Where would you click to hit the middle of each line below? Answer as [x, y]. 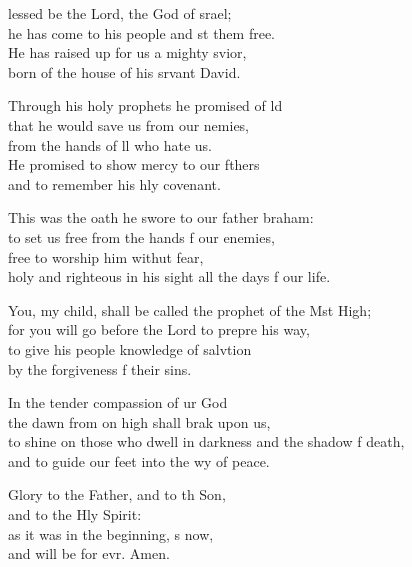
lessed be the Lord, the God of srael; [120, 13]
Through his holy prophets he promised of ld [145, 105]
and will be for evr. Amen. [89, 553]
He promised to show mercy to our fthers [134, 164]
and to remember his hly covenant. [114, 183]
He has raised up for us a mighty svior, [127, 52]
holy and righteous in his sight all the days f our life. [169, 276]
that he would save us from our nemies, [129, 124]
